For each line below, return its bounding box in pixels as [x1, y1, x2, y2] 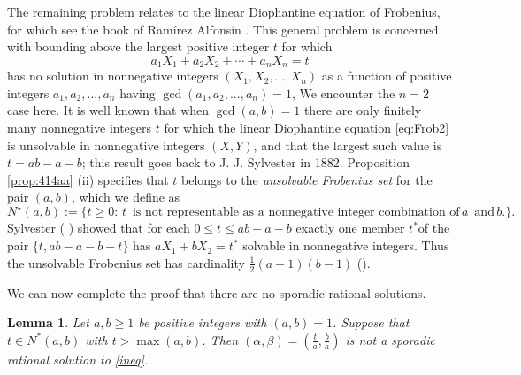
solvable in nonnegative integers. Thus [242, 236, 449, 255]
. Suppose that [333, 313, 410, 332]
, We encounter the [291, 83, 395, 102]
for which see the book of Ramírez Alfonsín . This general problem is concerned [7, 19, 439, 38]
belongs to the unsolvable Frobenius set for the [181, 170, 433, 188]
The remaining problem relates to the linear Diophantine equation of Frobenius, [7, 3, 441, 20]
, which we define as [71, 187, 180, 206]
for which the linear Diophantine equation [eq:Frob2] [164, 119, 449, 137]
